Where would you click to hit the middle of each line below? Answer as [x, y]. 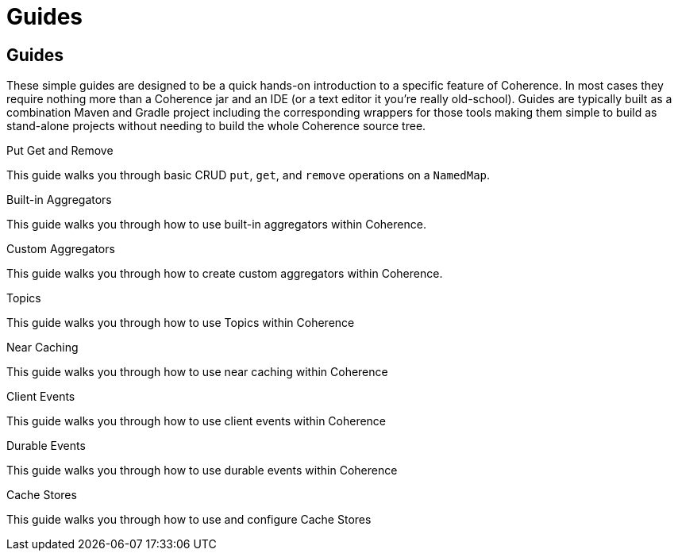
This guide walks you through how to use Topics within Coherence [181, 323]
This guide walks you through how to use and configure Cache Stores [189, 520]
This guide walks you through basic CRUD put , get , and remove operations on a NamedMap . [248, 175]
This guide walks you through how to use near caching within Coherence [197, 372]
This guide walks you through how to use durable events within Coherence [202, 471]
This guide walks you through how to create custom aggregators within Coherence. [225, 274]
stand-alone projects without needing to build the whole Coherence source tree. [216, 126]
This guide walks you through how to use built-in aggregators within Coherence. [216, 225]
